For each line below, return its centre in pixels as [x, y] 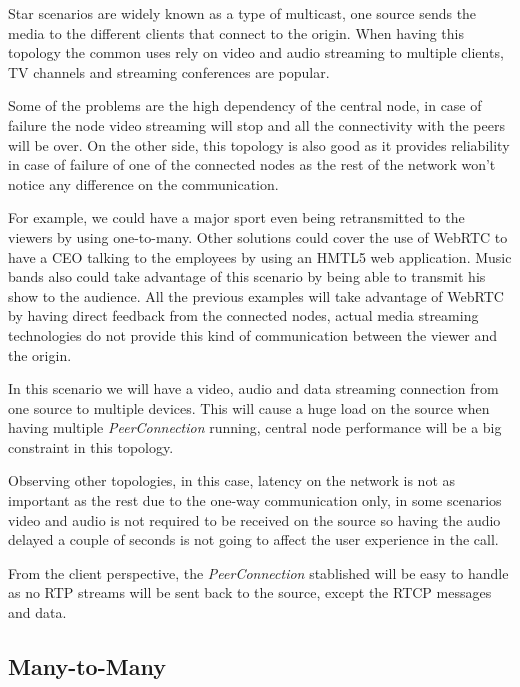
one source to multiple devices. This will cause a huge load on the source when [249, 407]
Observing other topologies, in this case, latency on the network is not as [232, 480]
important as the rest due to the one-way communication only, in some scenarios [255, 500]
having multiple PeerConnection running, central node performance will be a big [255, 427]
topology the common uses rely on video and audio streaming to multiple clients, [256, 52]
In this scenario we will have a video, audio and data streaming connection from [253, 388]
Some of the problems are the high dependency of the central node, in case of [245, 105]
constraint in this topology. [91, 446]
